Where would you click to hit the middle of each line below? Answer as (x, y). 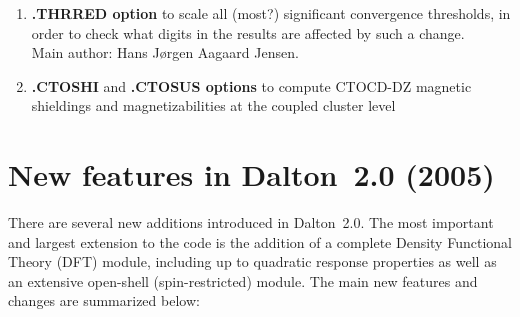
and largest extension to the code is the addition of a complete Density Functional (260, 241)
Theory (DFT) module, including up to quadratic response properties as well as (252, 261)
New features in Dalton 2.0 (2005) (251, 174)
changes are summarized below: (104, 300)
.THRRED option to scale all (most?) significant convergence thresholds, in (271, 13)
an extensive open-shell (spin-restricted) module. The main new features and (243, 280)
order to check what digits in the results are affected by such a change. (248, 32)
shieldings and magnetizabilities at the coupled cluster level (213, 105)
